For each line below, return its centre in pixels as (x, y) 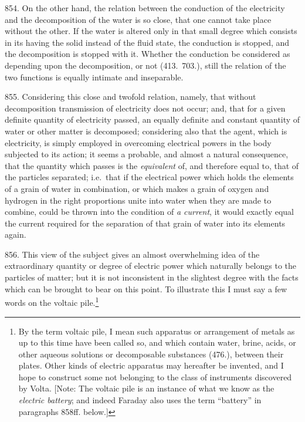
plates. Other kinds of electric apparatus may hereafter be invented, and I (151, 365)
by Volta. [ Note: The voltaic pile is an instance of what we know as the (146, 388)
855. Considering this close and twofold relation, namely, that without (131, 97)
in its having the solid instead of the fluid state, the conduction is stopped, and (147, 42)
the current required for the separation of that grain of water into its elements (145, 223)
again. (16, 234)
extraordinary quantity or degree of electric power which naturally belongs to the (151, 266)
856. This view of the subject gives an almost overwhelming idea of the (132, 254)
